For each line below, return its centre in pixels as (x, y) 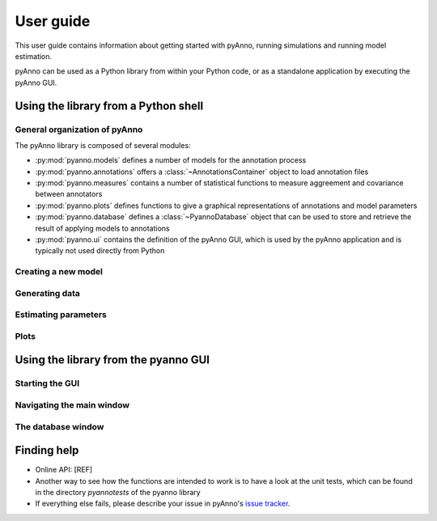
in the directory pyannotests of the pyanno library (118, 493)
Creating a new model (59, 272)
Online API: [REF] (64, 470)
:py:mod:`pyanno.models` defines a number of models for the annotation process (171, 160)
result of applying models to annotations (102, 228)
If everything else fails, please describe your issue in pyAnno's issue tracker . (163, 504)
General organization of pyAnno (79, 129)
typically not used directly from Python (100, 251)
